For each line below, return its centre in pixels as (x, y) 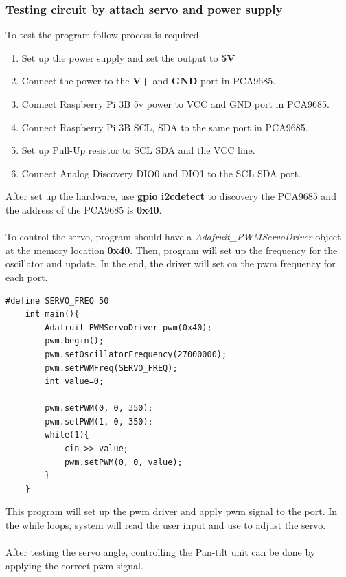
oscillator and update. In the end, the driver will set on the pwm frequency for (171, 263)
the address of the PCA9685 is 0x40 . (84, 209)
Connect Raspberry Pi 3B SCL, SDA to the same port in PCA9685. (165, 127)
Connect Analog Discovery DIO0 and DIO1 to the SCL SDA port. (161, 173)
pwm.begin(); (74, 341)
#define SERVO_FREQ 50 (57, 301)
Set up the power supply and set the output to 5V (128, 57)
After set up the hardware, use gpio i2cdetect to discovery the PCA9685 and (171, 196)
